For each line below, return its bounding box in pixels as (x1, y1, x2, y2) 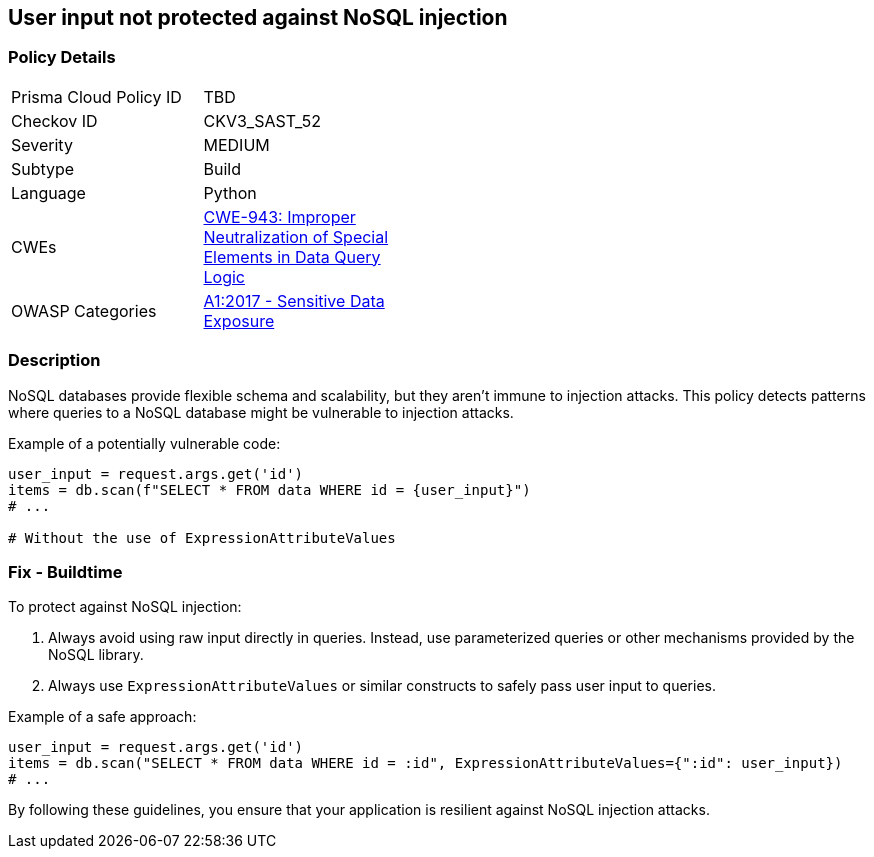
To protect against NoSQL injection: (8, 598, 242, 616)
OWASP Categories (11, 300, 157, 321)
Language (11, 182, 86, 203)
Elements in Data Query (203, 246, 381, 267)
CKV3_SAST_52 (203, 110, 321, 131)
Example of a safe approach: (8, 708, 197, 726)
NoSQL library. (48, 646, 144, 664)
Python (203, 182, 257, 203)
